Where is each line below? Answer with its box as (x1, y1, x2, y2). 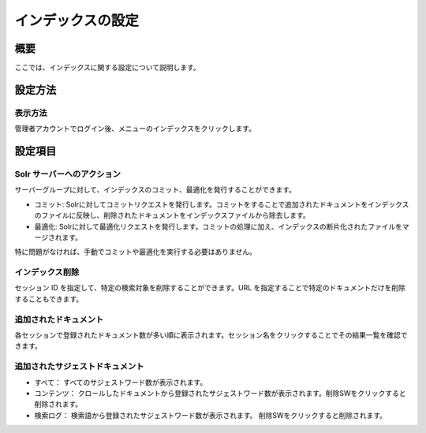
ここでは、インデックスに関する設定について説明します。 (14, 63, 200, 73)
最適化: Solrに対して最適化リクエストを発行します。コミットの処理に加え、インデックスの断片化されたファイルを (34, 222, 402, 231)
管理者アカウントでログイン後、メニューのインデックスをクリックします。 (14, 124, 256, 133)
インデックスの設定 (14, 12, 140, 29)
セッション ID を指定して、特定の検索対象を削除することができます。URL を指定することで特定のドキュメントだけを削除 (14, 283, 406, 293)
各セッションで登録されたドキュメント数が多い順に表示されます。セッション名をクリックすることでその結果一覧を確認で (14, 330, 408, 339)
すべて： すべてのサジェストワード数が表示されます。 (34, 377, 207, 386)
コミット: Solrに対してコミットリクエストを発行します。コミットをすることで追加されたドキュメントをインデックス (34, 200, 409, 209)
